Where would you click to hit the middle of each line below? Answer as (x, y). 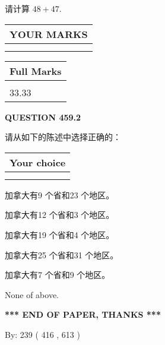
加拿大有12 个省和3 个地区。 (60, 215)
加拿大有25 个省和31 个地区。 (62, 254)
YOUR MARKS (49, 34)
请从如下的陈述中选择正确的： (63, 137)
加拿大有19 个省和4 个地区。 (60, 234)
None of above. (32, 294)
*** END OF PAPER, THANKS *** (83, 314)
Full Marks (36, 71)
